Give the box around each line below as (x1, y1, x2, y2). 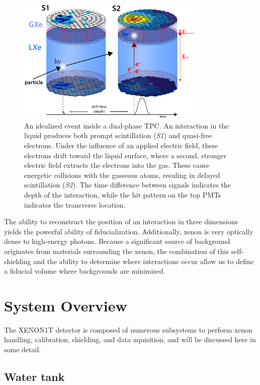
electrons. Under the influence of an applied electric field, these (24, 140, 218, 150)
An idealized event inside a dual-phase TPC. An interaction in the (24, 120, 229, 131)
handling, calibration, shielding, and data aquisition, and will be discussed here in (4, 334, 256, 345)
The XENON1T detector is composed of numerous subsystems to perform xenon (4, 324, 252, 335)
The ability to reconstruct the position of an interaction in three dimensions (4, 216, 238, 227)
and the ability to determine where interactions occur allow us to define (33, 255, 254, 266)
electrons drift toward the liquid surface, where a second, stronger (24, 150, 227, 160)
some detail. (4, 344, 41, 355)
